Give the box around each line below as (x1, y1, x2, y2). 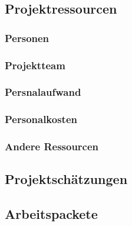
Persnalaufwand (5, 85, 81, 99)
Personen (5, 30, 49, 45)
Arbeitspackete (5, 205, 98, 223)
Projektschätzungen (5, 170, 128, 188)
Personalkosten (5, 112, 77, 127)
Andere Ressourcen (5, 139, 99, 154)
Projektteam (5, 57, 65, 72)
